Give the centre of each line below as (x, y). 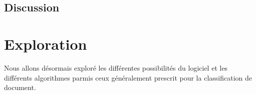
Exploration (46, 44)
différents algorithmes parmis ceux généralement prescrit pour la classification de (128, 77)
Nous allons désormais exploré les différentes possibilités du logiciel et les (116, 67)
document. (20, 87)
